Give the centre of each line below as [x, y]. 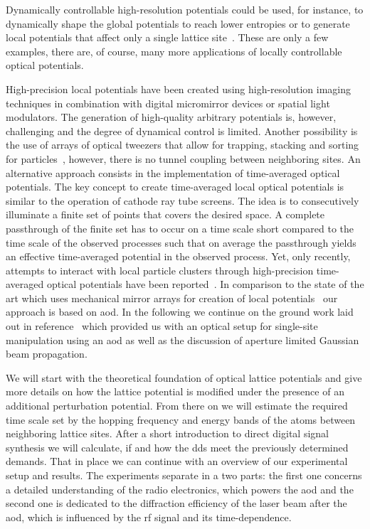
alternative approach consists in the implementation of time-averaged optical [173, 172]
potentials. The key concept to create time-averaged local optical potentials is [175, 187]
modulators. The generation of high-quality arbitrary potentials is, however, [171, 117]
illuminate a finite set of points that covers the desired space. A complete [165, 214]
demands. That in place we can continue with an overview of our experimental [177, 461]
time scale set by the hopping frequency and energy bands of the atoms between [181, 419]
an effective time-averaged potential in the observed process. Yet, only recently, [178, 256]
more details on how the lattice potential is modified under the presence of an [175, 391]
